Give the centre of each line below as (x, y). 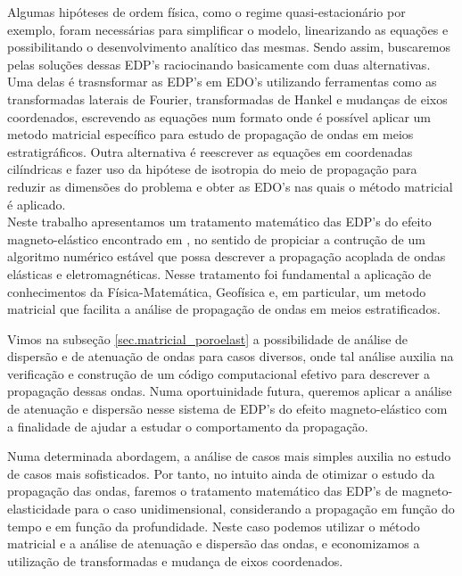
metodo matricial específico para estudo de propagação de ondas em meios (210, 134)
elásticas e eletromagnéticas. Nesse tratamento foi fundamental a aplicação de (219, 273)
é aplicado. (37, 204)
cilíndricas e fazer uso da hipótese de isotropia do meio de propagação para (212, 169)
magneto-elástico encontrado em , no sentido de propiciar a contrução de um (216, 239)
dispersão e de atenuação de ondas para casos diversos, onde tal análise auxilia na (231, 356)
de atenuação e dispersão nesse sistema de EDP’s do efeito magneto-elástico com (227, 409)
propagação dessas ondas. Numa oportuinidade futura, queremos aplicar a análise (230, 391)
